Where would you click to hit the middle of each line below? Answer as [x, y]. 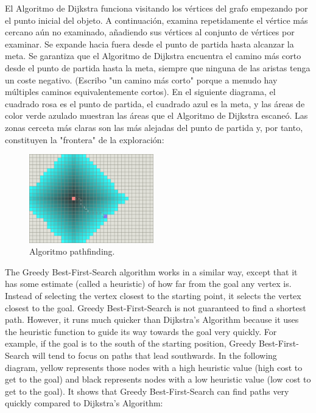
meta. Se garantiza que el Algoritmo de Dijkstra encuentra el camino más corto [153, 56]
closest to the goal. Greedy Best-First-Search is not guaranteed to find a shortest [156, 307]
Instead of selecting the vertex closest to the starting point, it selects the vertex [153, 295]
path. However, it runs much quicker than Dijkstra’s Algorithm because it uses [152, 319]
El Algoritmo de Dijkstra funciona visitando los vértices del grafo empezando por [156, 8]
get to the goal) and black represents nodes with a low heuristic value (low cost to [158, 379]
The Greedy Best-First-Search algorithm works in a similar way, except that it [151, 271]
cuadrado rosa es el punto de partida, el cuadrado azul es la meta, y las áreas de [155, 103]
